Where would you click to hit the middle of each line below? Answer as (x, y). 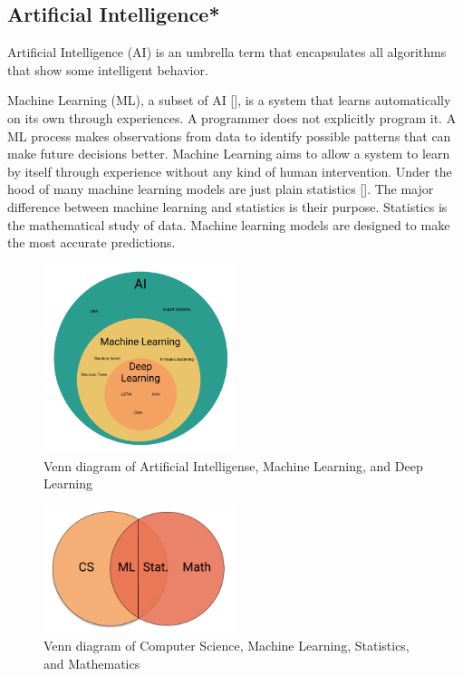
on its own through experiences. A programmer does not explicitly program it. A (232, 117)
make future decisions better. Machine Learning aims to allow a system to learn (229, 154)
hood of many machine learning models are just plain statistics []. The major (221, 189)
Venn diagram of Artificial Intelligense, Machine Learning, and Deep (233, 465)
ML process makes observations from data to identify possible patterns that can (229, 135)
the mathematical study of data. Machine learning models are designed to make (229, 224)
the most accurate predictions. (92, 242)
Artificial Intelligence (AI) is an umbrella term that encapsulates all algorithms (227, 52)
